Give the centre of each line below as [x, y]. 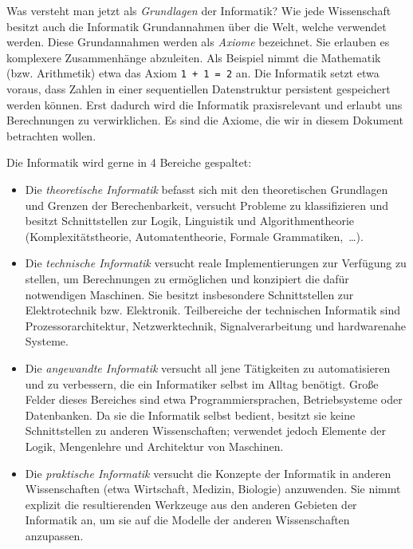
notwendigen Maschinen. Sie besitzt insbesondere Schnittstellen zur [189, 294]
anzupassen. [54, 535]
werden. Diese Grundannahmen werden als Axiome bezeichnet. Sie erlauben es [198, 42]
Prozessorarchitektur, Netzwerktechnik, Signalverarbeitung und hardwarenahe [215, 325]
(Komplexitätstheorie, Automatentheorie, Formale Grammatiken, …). [194, 236]
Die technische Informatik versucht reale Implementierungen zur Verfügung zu [216, 263]
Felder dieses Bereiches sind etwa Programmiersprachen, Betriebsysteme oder [214, 399]
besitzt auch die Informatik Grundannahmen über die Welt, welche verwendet [197, 26]
